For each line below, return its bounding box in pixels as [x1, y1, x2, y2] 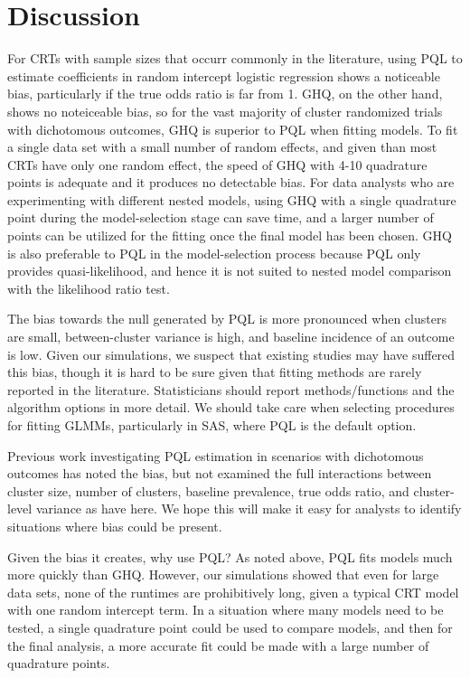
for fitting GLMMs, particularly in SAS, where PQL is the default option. [7, 416, 417, 434]
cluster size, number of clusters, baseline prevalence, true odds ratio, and [7, 481, 409, 500]
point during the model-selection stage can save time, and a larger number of [7, 208, 434, 227]
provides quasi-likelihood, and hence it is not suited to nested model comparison [7, 261, 452, 280]
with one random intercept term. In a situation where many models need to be [7, 600, 444, 619]
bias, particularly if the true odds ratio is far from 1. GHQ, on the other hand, [7, 84, 443, 103]
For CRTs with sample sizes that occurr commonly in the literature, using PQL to [7, 49, 463, 68]
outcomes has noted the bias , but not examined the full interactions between [7, 464, 432, 483]
